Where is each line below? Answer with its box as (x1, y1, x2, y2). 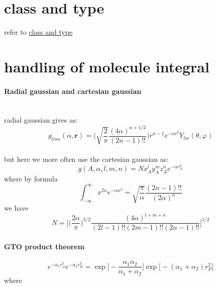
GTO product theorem (4, 241, 85, 252)
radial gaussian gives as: (4, 115, 78, 125)
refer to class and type (4, 27, 73, 37)
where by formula (4, 173, 58, 184)
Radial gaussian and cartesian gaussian (4, 85, 142, 96)
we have (4, 203, 29, 213)
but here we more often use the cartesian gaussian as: (4, 154, 169, 164)
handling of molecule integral (4, 56, 209, 76)
